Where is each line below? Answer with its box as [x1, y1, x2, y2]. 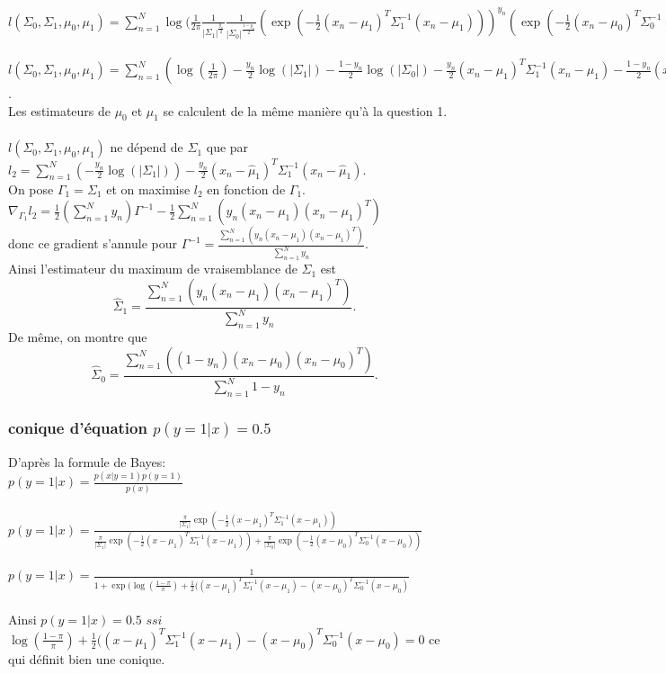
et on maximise [106, 179, 191, 198]
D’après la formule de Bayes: [8, 452, 166, 471]
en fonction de [207, 179, 286, 198]
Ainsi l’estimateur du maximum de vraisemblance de [8, 259, 297, 278]
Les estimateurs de [8, 101, 111, 120]
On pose [8, 179, 54, 198]
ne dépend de [110, 138, 183, 157]
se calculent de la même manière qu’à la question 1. [163, 101, 448, 120]
